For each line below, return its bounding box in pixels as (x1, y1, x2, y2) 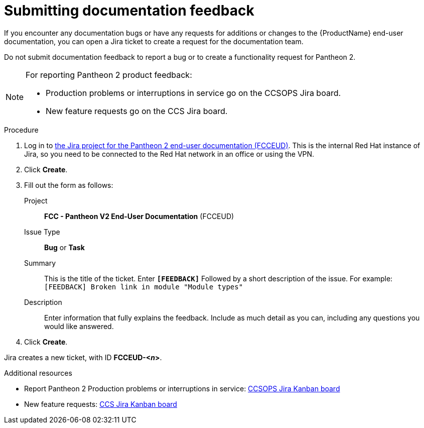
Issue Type (24, 227, 60, 236)
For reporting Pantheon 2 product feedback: (26, 69, 192, 80)
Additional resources (4, 368, 72, 377)
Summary (24, 258, 56, 267)
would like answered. (44, 322, 114, 331)
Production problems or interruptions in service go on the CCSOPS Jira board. (46, 87, 341, 98)
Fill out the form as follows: (24, 180, 113, 189)
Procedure (4, 125, 39, 134)
